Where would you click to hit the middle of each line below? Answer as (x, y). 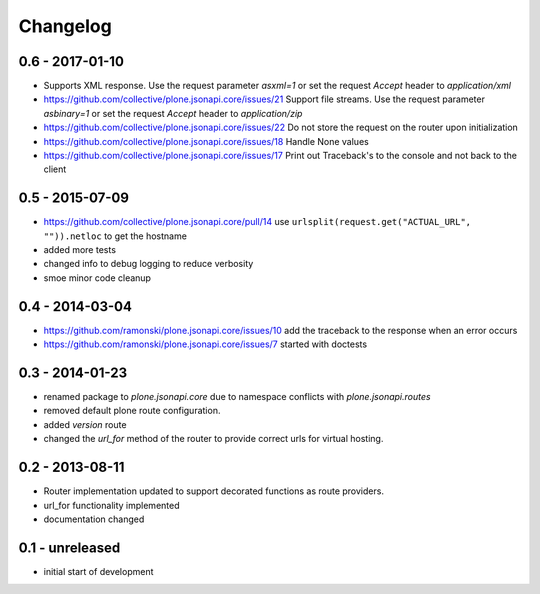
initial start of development (98, 571)
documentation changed (94, 519)
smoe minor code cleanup (97, 277)
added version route (85, 424)
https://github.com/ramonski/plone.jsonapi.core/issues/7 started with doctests (205, 344)
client (55, 169)
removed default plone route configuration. (132, 411)
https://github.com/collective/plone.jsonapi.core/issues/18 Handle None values (206, 141)
